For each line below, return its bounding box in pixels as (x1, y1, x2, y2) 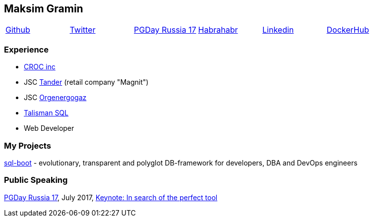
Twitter (69, 25, 96, 35)
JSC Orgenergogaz (24, 93, 87, 102)
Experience (4, 44, 49, 55)
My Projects (4, 140, 51, 151)
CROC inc (24, 62, 56, 71)
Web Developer (24, 124, 74, 133)
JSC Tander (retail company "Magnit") (24, 78, 149, 87)
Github (5, 25, 30, 35)
